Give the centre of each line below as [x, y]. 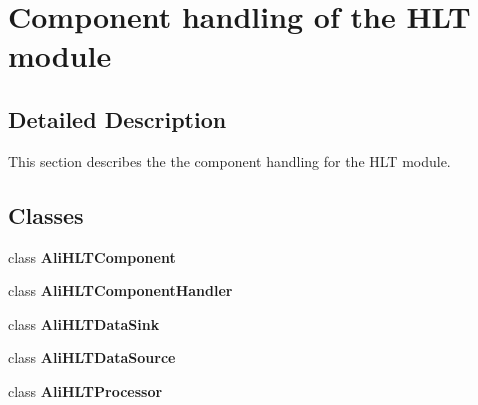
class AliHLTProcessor [85, 390]
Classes [46, 214]
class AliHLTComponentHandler [120, 290]
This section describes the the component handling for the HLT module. [229, 160]
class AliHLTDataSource [92, 357]
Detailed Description [117, 118]
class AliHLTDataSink [84, 323]
